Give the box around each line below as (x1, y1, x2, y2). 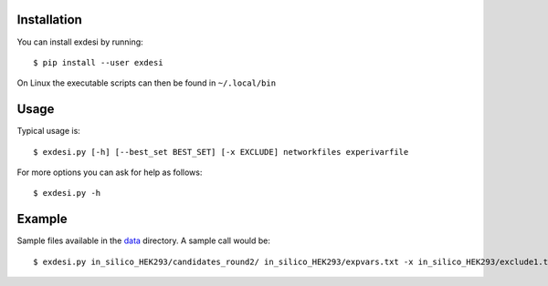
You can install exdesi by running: (16, 36, 143, 47)
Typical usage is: (16, 126, 81, 137)
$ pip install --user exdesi (33, 57, 163, 67)
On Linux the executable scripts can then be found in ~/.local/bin (16, 77, 277, 88)
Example (16, 211, 68, 227)
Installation (16, 12, 82, 27)
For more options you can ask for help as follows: (16, 167, 203, 178)
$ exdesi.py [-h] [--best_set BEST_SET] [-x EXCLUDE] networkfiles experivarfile (33, 147, 409, 157)
